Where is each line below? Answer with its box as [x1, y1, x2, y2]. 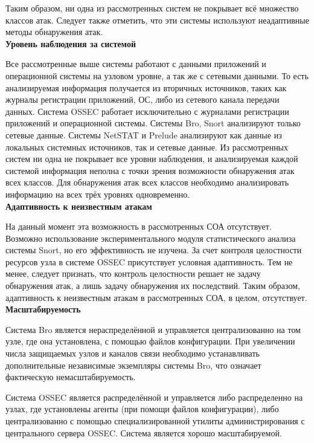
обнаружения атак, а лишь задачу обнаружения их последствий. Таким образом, [5, 279, 300, 292]
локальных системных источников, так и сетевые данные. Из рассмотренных [5, 140, 289, 153]
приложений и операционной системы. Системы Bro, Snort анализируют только [5, 117, 301, 129]
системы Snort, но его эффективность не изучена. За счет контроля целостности [5, 244, 302, 256]
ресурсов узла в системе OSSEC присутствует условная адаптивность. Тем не [5, 255, 293, 268]
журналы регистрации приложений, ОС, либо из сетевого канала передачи [5, 93, 280, 106]
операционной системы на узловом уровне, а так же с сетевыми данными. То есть [5, 69, 309, 82]
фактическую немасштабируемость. [5, 370, 136, 383]
